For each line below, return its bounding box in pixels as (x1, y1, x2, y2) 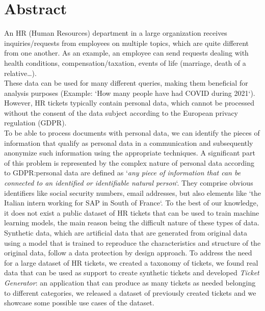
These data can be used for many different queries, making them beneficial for (4, 77, 248, 88)
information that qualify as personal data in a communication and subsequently (4, 137, 253, 148)
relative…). (4, 67, 37, 78)
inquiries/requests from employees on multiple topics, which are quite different (4, 37, 249, 48)
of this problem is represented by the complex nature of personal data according (4, 157, 254, 168)
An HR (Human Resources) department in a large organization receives (4, 28, 227, 38)
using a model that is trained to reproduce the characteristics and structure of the (4, 237, 261, 248)
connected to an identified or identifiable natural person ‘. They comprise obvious (4, 177, 253, 188)
